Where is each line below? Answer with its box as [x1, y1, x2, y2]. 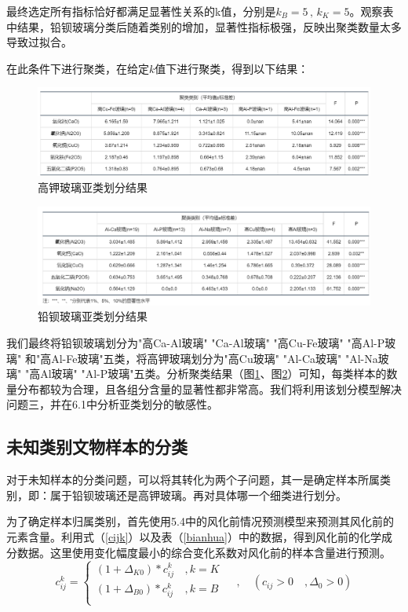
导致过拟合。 [6, 34, 72, 50]
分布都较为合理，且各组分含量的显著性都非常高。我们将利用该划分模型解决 [16, 380, 402, 397]
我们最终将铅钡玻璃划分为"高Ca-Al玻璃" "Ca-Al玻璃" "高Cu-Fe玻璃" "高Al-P [6, 335, 385, 351]
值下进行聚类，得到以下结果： [155, 60, 309, 76]
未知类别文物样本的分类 [6, 434, 188, 459]
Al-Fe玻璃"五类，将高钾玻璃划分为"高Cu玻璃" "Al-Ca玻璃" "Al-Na [51, 350, 378, 366]
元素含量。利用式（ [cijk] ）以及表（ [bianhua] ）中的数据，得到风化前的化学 [6, 529, 381, 545]
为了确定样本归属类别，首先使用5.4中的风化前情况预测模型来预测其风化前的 [6, 513, 394, 530]
